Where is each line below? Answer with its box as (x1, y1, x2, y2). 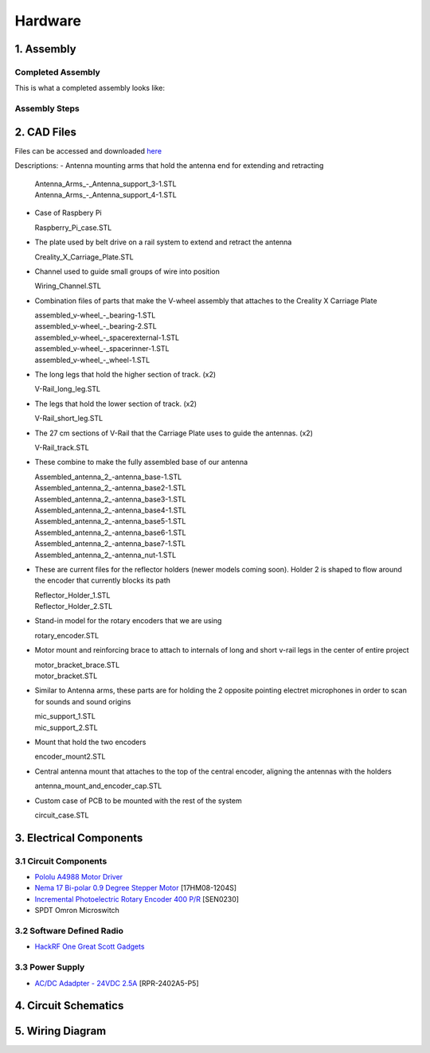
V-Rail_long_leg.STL (34, 384, 101, 394)
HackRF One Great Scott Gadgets (34, 942, 145, 951)
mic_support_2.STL (34, 723, 99, 732)
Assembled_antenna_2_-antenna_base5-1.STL (34, 517, 186, 526)
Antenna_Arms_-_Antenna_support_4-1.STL (34, 189, 177, 199)
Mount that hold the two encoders (34, 737, 147, 747)
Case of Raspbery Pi (34, 208, 103, 218)
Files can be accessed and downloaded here (14, 146, 162, 155)
